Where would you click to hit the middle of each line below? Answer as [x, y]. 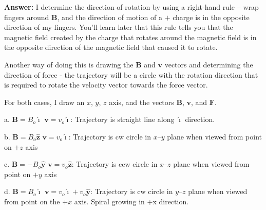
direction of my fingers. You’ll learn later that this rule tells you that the [119, 27]
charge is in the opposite [211, 17]
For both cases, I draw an [44, 102]
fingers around [27, 17]
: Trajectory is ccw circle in [115, 164]
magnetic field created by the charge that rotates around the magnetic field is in [130, 37]
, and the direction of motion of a [110, 17]
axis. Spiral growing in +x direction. [131, 201]
